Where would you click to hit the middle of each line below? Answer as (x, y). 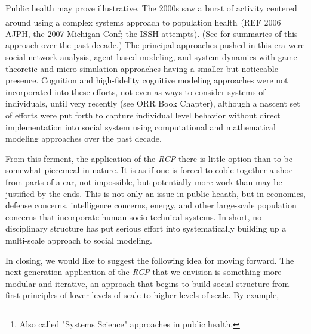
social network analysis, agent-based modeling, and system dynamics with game (151, 57)
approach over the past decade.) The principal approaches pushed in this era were (155, 45)
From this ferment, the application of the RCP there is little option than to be (149, 158)
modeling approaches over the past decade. (84, 138)
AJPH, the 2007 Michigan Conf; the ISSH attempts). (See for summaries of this (152, 33)
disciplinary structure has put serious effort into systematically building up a (146, 228)
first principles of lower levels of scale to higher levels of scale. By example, (142, 295)
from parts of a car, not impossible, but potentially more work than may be (144, 181)
